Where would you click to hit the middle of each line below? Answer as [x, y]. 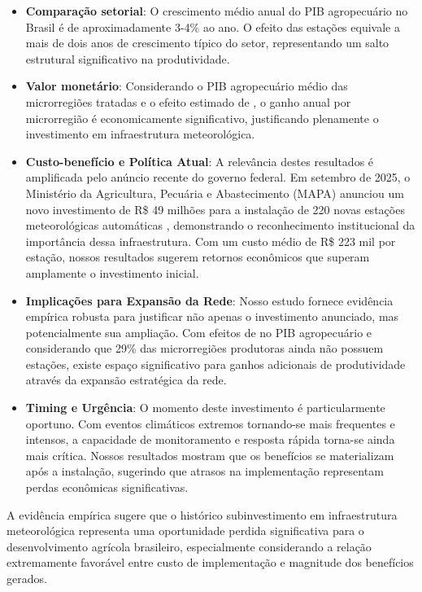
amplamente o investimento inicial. [112, 272]
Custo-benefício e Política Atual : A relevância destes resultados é [200, 161]
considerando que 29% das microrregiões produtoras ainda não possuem [204, 348]
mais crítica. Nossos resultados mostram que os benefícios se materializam [210, 455]
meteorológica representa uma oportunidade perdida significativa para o [185, 531]
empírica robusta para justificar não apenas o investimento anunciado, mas [212, 316]
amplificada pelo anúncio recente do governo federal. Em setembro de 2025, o [218, 177]
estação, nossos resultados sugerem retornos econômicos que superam [198, 257]
